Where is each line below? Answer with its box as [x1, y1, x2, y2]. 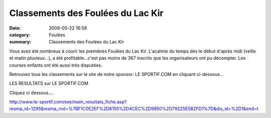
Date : [9, 25, 21, 31]
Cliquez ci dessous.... [9, 89, 54, 95]
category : [9, 31, 31, 37]
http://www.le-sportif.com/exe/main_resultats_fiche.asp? [9, 99, 127, 105]
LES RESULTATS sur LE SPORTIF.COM [9, 80, 89, 86]
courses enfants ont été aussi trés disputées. [9, 62, 102, 68]
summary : [9, 39, 32, 45]
